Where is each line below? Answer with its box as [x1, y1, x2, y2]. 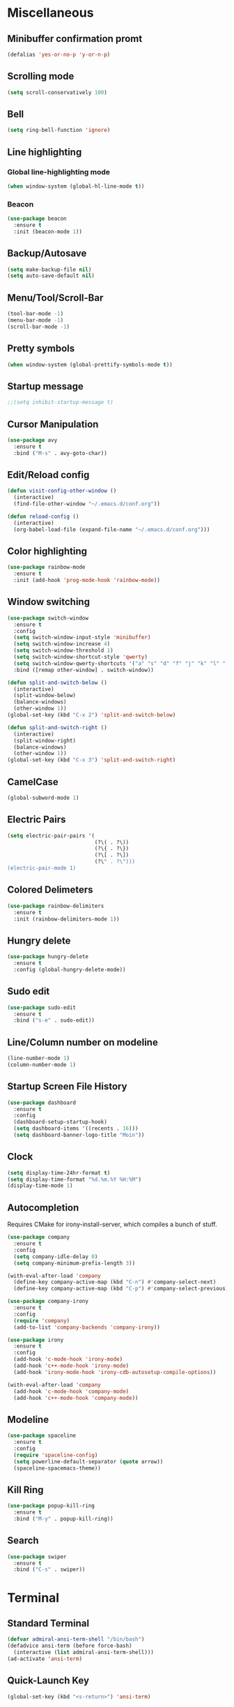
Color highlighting [7, 546, 88, 557]
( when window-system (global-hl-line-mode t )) [7, 183, 145, 190]
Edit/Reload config [7, 469, 90, 481]
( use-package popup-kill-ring [7, 1503, 95, 1510]
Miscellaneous [7, 5, 94, 21]
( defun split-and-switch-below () [7, 679, 108, 686]
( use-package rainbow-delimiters [7, 902, 104, 909]
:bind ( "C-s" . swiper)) [13, 1566, 86, 1573]
